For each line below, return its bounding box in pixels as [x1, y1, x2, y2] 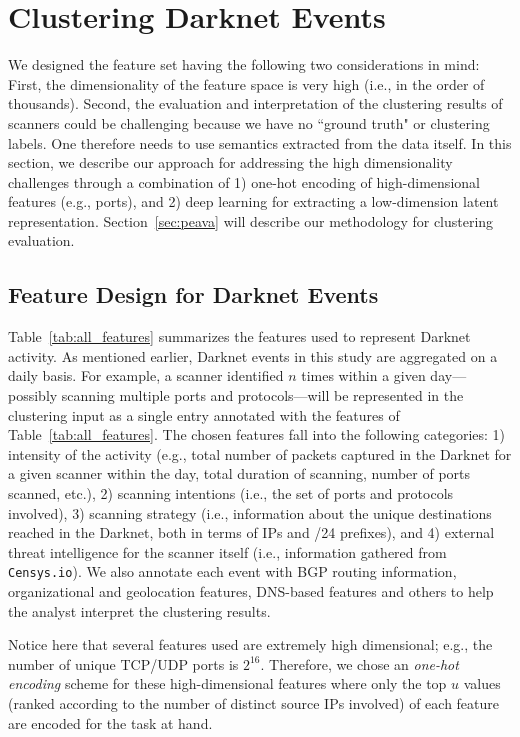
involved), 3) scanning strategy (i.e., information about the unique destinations [8, 502, 492, 523]
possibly [8, 385, 58, 406]
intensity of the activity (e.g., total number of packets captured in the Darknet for [8, 443, 512, 464]
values [463, 673, 501, 694]
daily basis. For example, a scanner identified [8, 365, 284, 386]
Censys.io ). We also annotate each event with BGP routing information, [8, 561, 457, 582]
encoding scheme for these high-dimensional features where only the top [8, 673, 447, 694]
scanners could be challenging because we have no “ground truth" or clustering [8, 112, 490, 133]
